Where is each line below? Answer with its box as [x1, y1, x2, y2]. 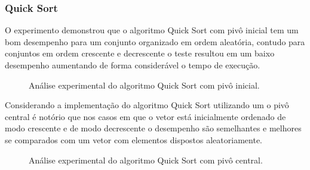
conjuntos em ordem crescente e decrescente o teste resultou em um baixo [5, 47, 275, 59]
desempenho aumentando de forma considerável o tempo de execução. [5, 59, 260, 71]
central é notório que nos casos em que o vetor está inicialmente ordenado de [5, 110, 286, 122]
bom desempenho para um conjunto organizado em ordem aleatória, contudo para [5, 35, 305, 48]
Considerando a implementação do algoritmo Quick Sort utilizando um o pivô [5, 99, 289, 111]
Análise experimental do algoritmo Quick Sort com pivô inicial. [29, 78, 260, 91]
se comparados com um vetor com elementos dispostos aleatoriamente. [5, 133, 262, 146]
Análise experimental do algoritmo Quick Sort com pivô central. [29, 153, 263, 166]
